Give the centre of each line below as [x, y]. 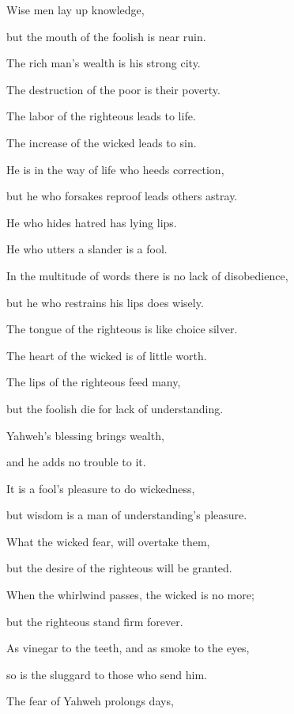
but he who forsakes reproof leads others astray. [122, 196]
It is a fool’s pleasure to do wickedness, [101, 488]
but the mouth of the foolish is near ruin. [106, 36]
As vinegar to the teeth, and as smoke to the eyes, [128, 648]
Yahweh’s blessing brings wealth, [85, 435]
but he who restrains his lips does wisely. [105, 302]
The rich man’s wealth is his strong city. [104, 63]
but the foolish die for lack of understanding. [115, 408]
